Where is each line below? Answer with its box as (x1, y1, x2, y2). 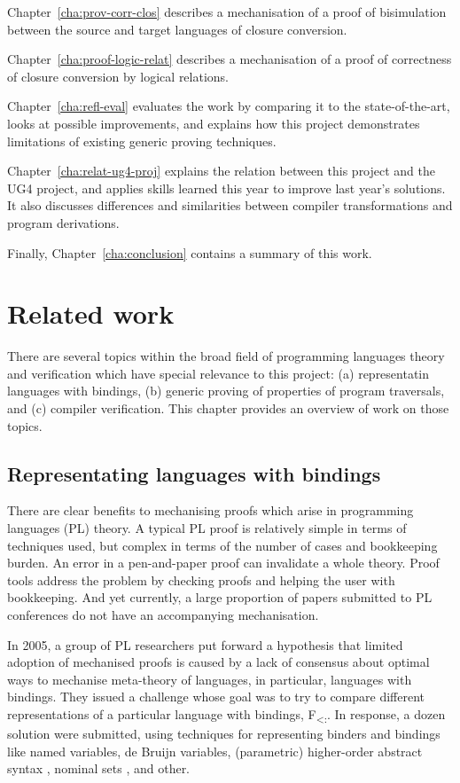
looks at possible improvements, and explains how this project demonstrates (7, 114, 420, 132)
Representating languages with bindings (7, 459, 381, 487)
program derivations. (7, 213, 120, 231)
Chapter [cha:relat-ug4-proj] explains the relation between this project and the (7, 161, 436, 180)
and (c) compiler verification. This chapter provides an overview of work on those (7, 399, 449, 418)
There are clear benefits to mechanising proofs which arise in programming (7, 501, 414, 520)
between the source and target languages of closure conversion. (7, 20, 347, 38)
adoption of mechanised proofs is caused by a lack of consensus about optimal (7, 653, 430, 671)
